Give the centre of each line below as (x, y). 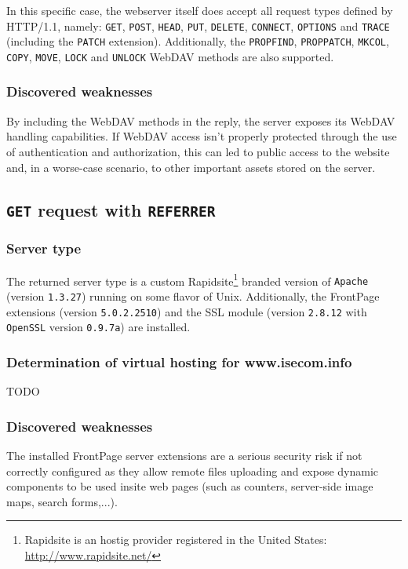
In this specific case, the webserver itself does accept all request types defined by (200, 10)
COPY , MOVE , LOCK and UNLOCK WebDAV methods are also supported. (170, 56)
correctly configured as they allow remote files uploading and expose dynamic (193, 471)
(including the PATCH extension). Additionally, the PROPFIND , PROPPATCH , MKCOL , (198, 41)
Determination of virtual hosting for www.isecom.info (179, 361)
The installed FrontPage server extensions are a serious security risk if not (184, 456)
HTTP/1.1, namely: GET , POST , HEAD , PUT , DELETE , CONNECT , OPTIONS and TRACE (198, 26)
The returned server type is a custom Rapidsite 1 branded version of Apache (188, 279)
